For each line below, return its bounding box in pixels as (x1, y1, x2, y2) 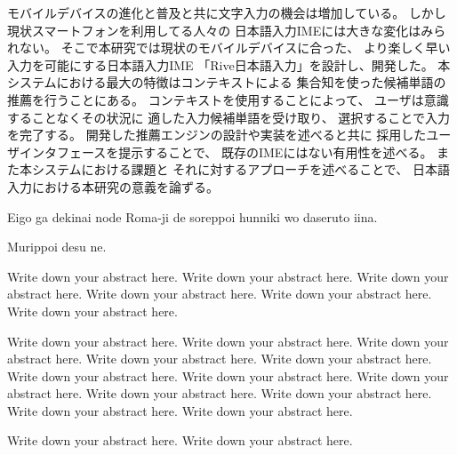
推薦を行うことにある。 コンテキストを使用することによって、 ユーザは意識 (7, 90, 449, 108)
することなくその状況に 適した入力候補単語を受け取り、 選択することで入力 (7, 108, 450, 126)
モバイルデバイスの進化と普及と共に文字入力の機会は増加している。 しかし (7, 4, 446, 21)
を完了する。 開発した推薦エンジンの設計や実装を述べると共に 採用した (7, 125, 427, 144)
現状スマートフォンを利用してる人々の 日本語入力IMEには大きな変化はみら (7, 20, 446, 39)
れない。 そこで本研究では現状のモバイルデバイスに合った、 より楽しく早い (7, 38, 451, 57)
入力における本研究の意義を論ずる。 (7, 177, 219, 196)
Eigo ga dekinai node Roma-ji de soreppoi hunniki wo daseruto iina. (7, 207, 378, 226)
